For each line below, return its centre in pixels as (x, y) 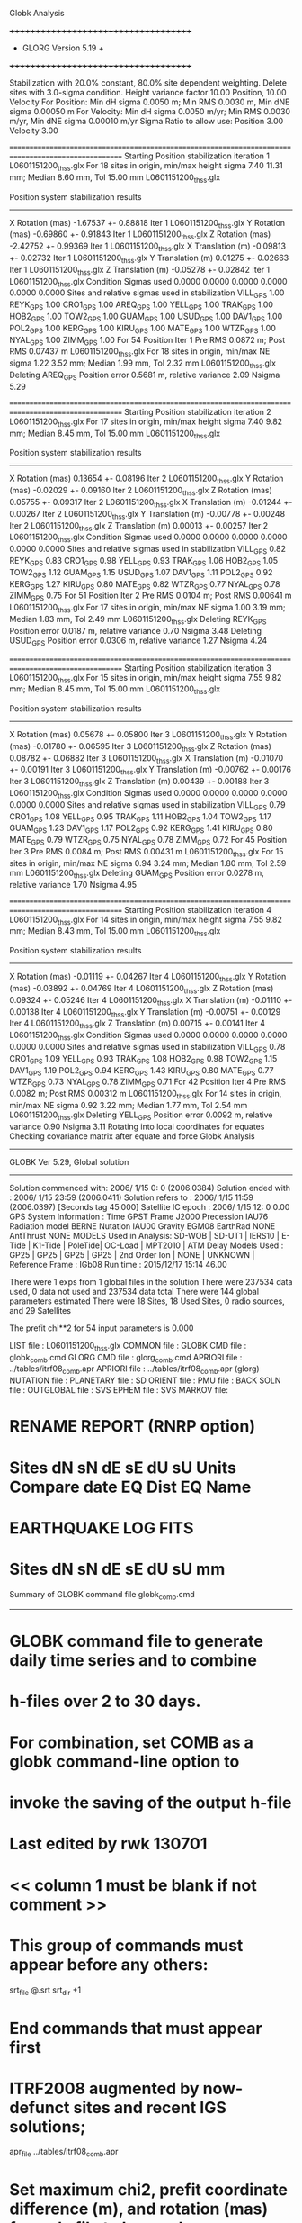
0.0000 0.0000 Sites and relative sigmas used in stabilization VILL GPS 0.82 (147, 550)
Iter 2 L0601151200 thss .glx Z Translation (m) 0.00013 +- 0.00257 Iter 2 (139, 526)
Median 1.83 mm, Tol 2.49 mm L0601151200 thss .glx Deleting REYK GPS (138, 620)
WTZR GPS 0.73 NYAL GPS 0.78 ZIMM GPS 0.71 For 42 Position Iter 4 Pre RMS (147, 1083)
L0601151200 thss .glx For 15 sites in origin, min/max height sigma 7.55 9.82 (146, 678)
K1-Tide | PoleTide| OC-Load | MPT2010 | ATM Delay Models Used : (158, 1245)
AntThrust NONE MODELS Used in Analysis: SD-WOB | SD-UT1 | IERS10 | (145, 1235)
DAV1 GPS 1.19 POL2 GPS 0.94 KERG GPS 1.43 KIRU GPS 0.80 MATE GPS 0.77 (142, 1071)
